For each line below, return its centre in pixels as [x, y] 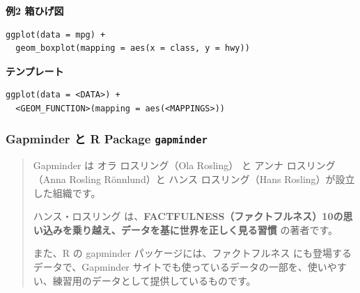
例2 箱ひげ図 [35, 10]
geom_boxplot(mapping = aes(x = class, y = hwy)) [133, 48]
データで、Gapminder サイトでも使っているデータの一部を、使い [180, 266]
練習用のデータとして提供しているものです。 [154, 280]
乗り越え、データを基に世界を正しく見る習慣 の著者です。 [205, 229]
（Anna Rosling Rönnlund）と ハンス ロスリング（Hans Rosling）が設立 [194, 179]
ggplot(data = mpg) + [56, 34]
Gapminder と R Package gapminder [107, 139]
